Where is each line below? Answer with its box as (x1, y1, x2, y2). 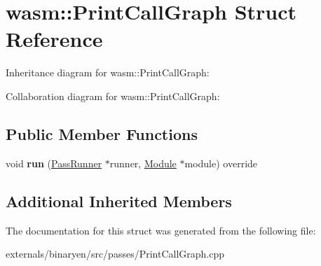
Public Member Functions (6, 122, 198, 144)
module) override (184, 155, 258, 170)
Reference (6, 24, 103, 53)
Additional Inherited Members (6, 190, 232, 211)
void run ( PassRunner (6, 155, 102, 170)
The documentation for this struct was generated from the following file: (6, 223, 316, 237)
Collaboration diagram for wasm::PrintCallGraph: (6, 88, 220, 103)
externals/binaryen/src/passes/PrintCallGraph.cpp (6, 246, 225, 261)
